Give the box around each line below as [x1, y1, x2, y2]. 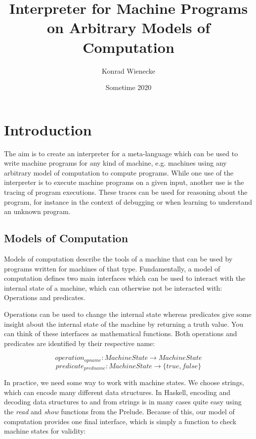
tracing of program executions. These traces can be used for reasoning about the [4, 187, 248, 197]
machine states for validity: [4, 426, 86, 436]
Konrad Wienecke [102, 65, 155, 76]
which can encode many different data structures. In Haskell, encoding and [4, 387, 231, 397]
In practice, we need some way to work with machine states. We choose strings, [4, 377, 244, 388]
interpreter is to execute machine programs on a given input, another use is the [4, 177, 244, 187]
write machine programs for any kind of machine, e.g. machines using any [4, 158, 227, 168]
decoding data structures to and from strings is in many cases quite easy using [4, 396, 242, 407]
